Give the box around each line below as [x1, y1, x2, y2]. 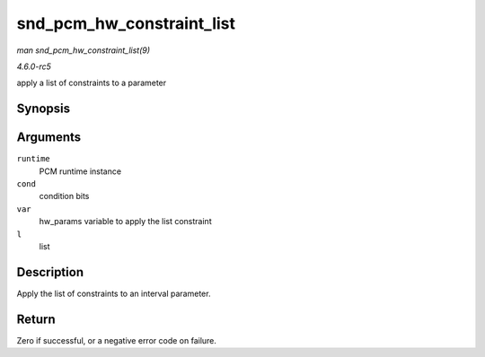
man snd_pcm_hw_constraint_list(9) [16, 45, 151, 56]
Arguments [16, 130, 82, 145]
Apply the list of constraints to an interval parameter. [16, 288, 211, 299]
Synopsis [16, 101, 71, 117]
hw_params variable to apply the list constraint [39, 216, 212, 227]
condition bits [39, 191, 90, 202]
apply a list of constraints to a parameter [16, 77, 167, 89]
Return [16, 311, 56, 327]
